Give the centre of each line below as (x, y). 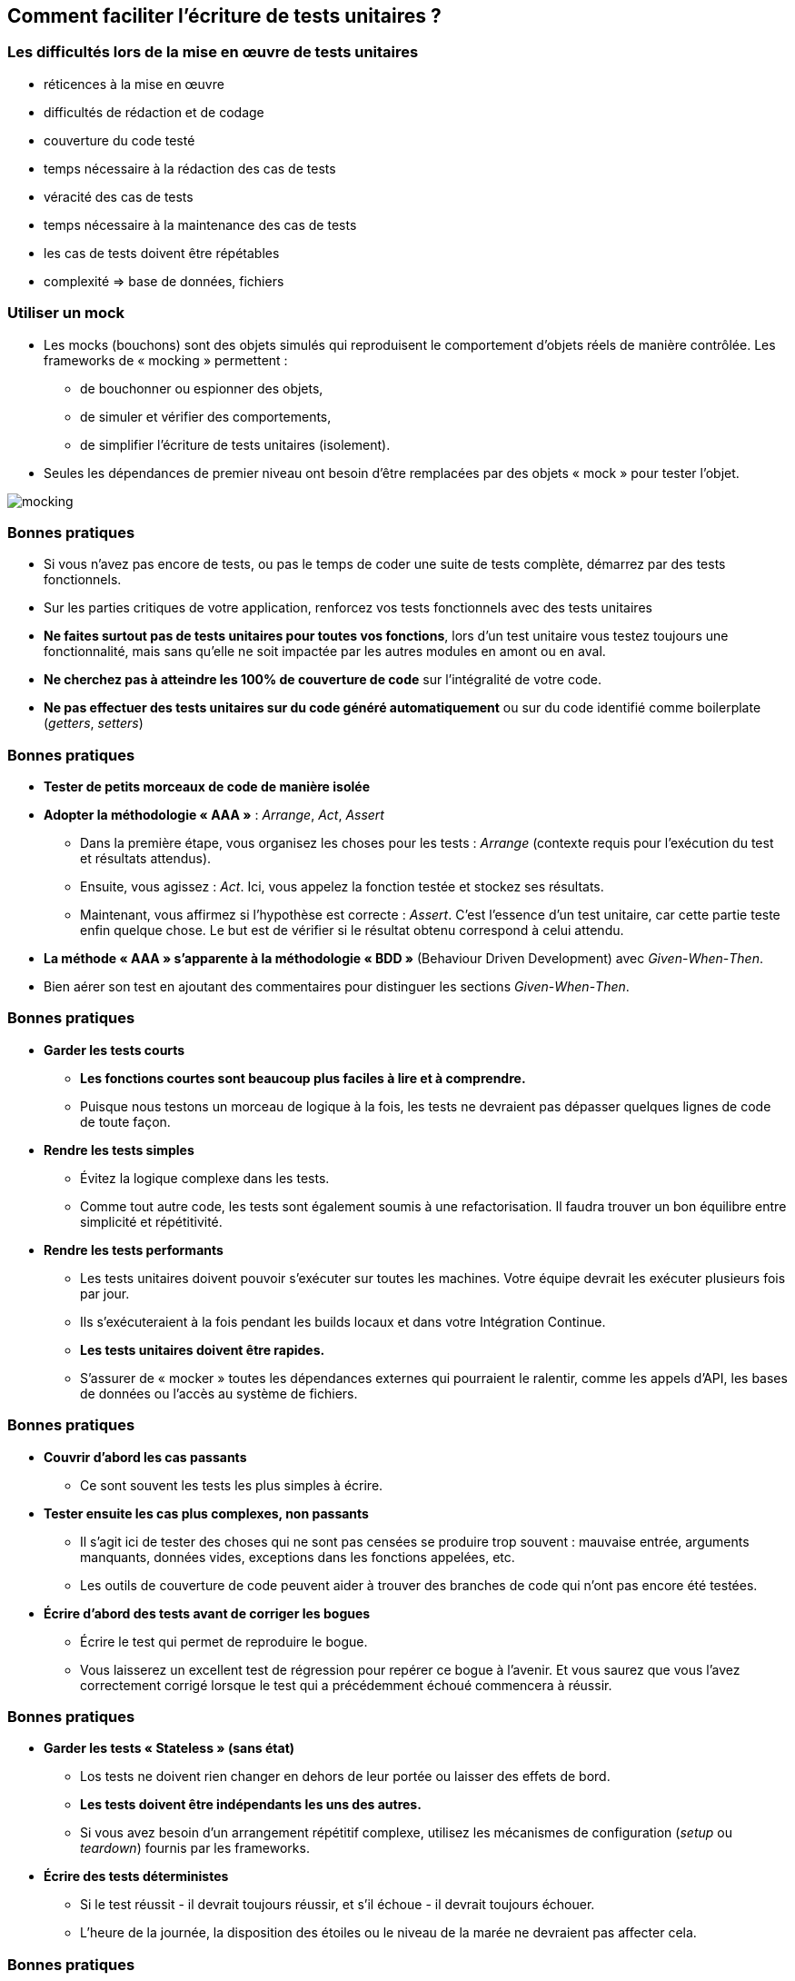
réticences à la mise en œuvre (134, 84)
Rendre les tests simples (119, 1150)
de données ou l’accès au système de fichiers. (219, 1393)
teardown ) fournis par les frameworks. (195, 1848)
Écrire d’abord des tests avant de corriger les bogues (207, 1613)
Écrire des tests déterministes (136, 1876)
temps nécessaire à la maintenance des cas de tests (200, 224)
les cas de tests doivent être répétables (162, 253)
